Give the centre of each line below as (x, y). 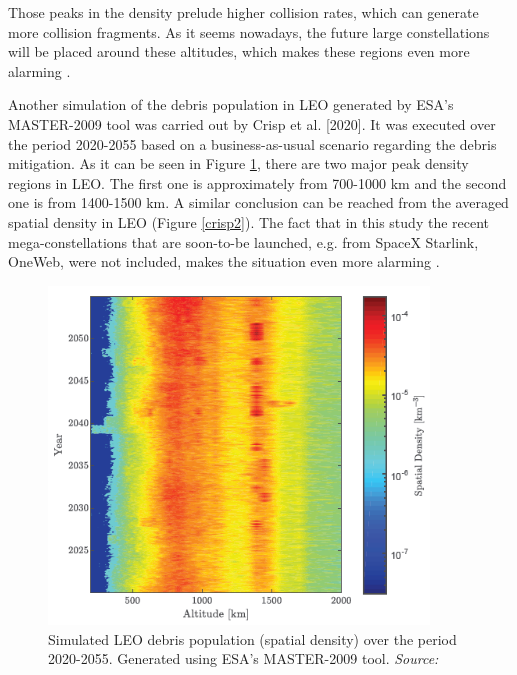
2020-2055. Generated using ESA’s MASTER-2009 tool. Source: (243, 658)
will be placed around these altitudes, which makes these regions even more (239, 51)
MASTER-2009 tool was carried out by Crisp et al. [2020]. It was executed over (252, 123)
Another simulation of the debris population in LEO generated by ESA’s (231, 104)
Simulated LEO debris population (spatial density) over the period (252, 638)
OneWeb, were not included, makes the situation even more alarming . (224, 261)
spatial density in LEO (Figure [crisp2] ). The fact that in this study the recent (249, 221)
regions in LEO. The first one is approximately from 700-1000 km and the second (257, 182)
